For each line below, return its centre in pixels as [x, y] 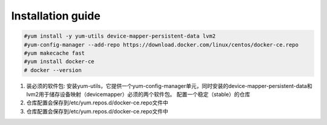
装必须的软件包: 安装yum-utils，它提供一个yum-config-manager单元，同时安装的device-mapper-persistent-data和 [169, 86]
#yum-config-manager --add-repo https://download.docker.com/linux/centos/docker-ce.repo [161, 45]
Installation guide [56, 16]
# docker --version [53, 70]
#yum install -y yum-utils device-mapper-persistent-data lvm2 [120, 36]
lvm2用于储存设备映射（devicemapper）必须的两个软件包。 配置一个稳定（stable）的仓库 [138, 95]
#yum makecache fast [54, 53]
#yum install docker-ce [59, 62]
